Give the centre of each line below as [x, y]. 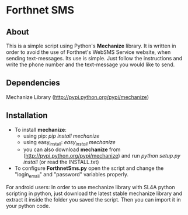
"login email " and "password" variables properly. [71, 175]
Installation [27, 116]
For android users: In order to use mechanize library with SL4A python [90, 187]
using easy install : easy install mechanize [69, 143]
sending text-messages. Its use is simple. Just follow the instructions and [94, 58]
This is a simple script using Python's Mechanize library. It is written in [91, 46]
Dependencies [33, 83]
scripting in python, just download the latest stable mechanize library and [94, 193]
